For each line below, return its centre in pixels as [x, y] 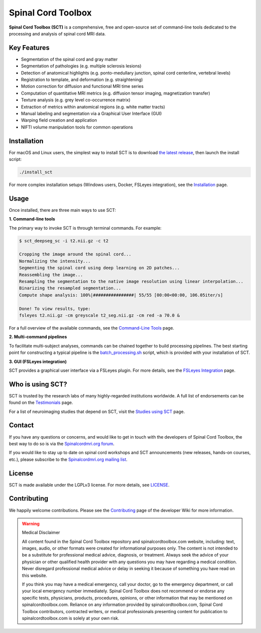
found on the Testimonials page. [41, 403]
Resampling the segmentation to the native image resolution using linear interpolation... [131, 282]
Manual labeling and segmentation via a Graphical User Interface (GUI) [91, 113]
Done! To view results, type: [55, 309]
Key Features [29, 48]
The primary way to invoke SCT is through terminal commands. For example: [85, 228]
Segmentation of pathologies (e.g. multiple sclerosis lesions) [81, 66]
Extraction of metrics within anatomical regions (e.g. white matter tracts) [93, 107]
